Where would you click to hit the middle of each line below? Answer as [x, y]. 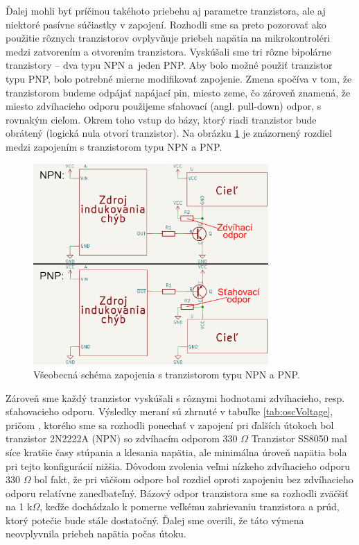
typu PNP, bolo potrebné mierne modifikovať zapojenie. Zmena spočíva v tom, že [179, 78]
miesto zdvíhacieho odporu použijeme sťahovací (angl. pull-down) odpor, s [164, 106]
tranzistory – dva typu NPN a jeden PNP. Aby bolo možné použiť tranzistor [169, 65]
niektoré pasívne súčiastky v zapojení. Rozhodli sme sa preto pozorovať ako [166, 24]
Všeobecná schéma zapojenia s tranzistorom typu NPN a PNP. [167, 374]
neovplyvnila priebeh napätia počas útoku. [96, 534]
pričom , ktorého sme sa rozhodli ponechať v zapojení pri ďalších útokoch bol [170, 425]
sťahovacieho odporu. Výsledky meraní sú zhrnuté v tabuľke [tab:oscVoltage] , [169, 411]
